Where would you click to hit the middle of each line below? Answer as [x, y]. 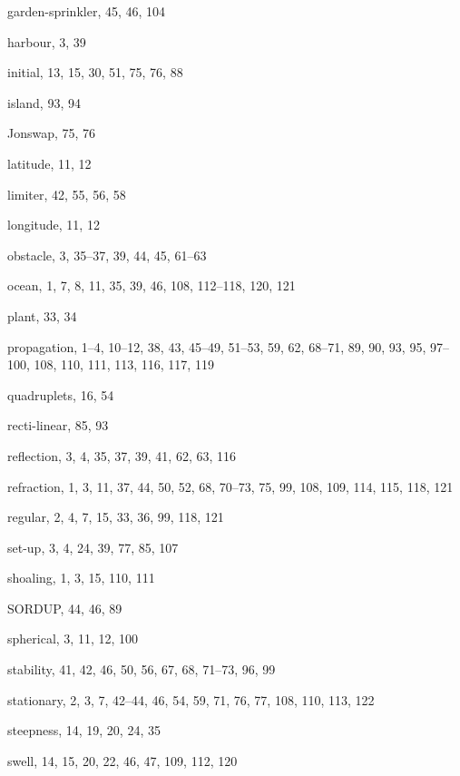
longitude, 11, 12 [54, 225]
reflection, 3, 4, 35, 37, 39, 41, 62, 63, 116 [122, 455]
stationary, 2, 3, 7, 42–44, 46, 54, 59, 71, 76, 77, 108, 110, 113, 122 [191, 699]
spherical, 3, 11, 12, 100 [73, 638]
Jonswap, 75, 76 [52, 133]
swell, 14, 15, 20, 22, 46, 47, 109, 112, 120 [122, 760]
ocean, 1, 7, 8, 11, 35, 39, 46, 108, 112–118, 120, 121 [152, 285]
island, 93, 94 [44, 102]
